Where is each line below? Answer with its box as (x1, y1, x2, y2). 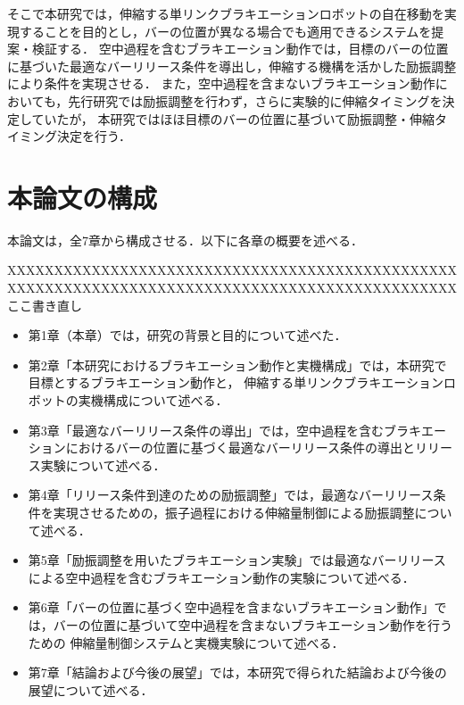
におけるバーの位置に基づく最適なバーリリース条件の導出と (65, 438, 416, 457)
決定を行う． (56, 127, 131, 145)
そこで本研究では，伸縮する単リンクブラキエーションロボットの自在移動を (7, 4, 444, 22)
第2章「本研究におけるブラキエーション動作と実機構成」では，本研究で (28, 355, 447, 374)
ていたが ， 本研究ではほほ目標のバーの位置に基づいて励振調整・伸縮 (31, 109, 435, 128)
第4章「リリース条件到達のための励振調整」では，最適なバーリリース (28, 485, 434, 504)
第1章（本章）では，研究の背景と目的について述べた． (28, 326, 347, 344)
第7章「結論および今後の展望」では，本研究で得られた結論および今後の (28, 663, 447, 682)
